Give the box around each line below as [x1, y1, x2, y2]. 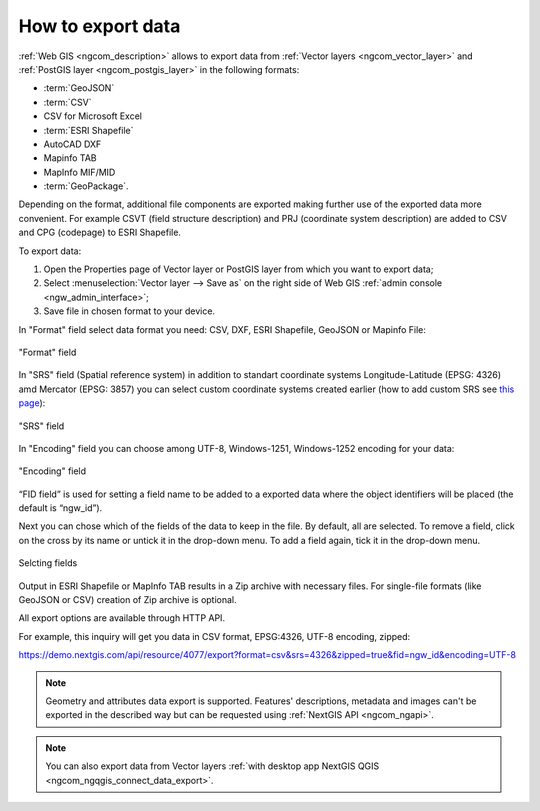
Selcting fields [18, 557, 78, 569]
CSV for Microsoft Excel [43, 110, 142, 122]
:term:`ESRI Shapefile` [43, 124, 134, 136]
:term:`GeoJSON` [43, 82, 115, 94]
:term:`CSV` [43, 96, 92, 108]
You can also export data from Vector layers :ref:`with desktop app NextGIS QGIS [45, 760, 380, 772]
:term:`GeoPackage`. [43, 180, 129, 192]
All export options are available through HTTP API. [18, 612, 225, 624]
